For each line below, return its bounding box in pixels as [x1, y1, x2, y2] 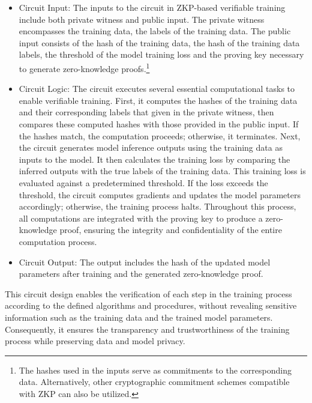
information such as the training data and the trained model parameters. [5, 311, 273, 323]
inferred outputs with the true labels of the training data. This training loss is [19, 165, 306, 177]
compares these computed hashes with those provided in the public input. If [19, 118, 299, 130]
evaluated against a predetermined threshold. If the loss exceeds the [19, 176, 268, 189]
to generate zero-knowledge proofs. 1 [19, 60, 150, 74]
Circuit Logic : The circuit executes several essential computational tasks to [19, 82, 295, 95]
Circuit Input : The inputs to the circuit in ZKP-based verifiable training [19, 1, 286, 13]
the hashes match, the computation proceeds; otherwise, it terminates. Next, [19, 129, 301, 142]
